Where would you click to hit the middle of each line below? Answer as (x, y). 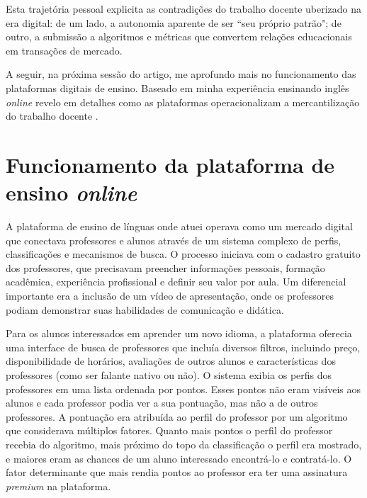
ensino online (72, 193)
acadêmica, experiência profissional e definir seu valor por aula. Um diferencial (176, 282)
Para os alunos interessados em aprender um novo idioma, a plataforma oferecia (179, 333)
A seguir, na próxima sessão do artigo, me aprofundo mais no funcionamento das (181, 74)
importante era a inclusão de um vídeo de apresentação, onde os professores (170, 296)
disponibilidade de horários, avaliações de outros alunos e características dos (171, 361)
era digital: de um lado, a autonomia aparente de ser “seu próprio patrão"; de (174, 22)
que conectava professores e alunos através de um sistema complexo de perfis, (174, 240)
